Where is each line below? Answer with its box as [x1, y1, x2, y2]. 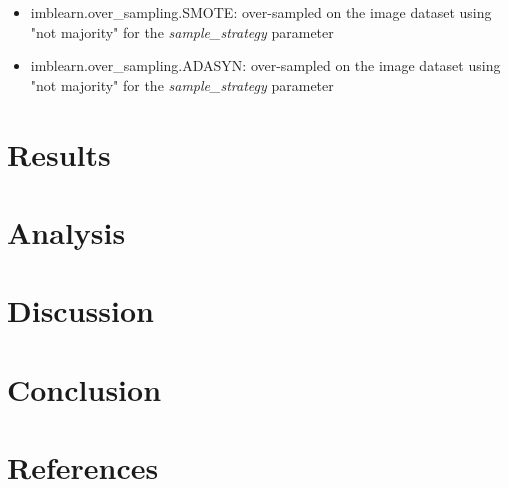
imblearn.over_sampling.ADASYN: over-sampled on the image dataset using [30, 55, 501, 76]
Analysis [7, 211, 126, 252]
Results [7, 133, 111, 174]
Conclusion [7, 368, 162, 409]
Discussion [7, 290, 154, 331]
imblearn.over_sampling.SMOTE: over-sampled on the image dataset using [30, 2, 492, 22]
